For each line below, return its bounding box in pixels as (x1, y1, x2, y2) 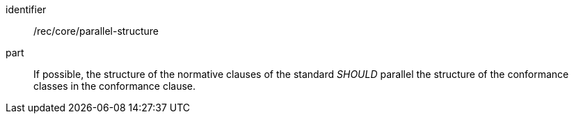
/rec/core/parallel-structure (33, 25, 159, 37)
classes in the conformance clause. (33, 80, 196, 92)
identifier (6, 3, 47, 15)
